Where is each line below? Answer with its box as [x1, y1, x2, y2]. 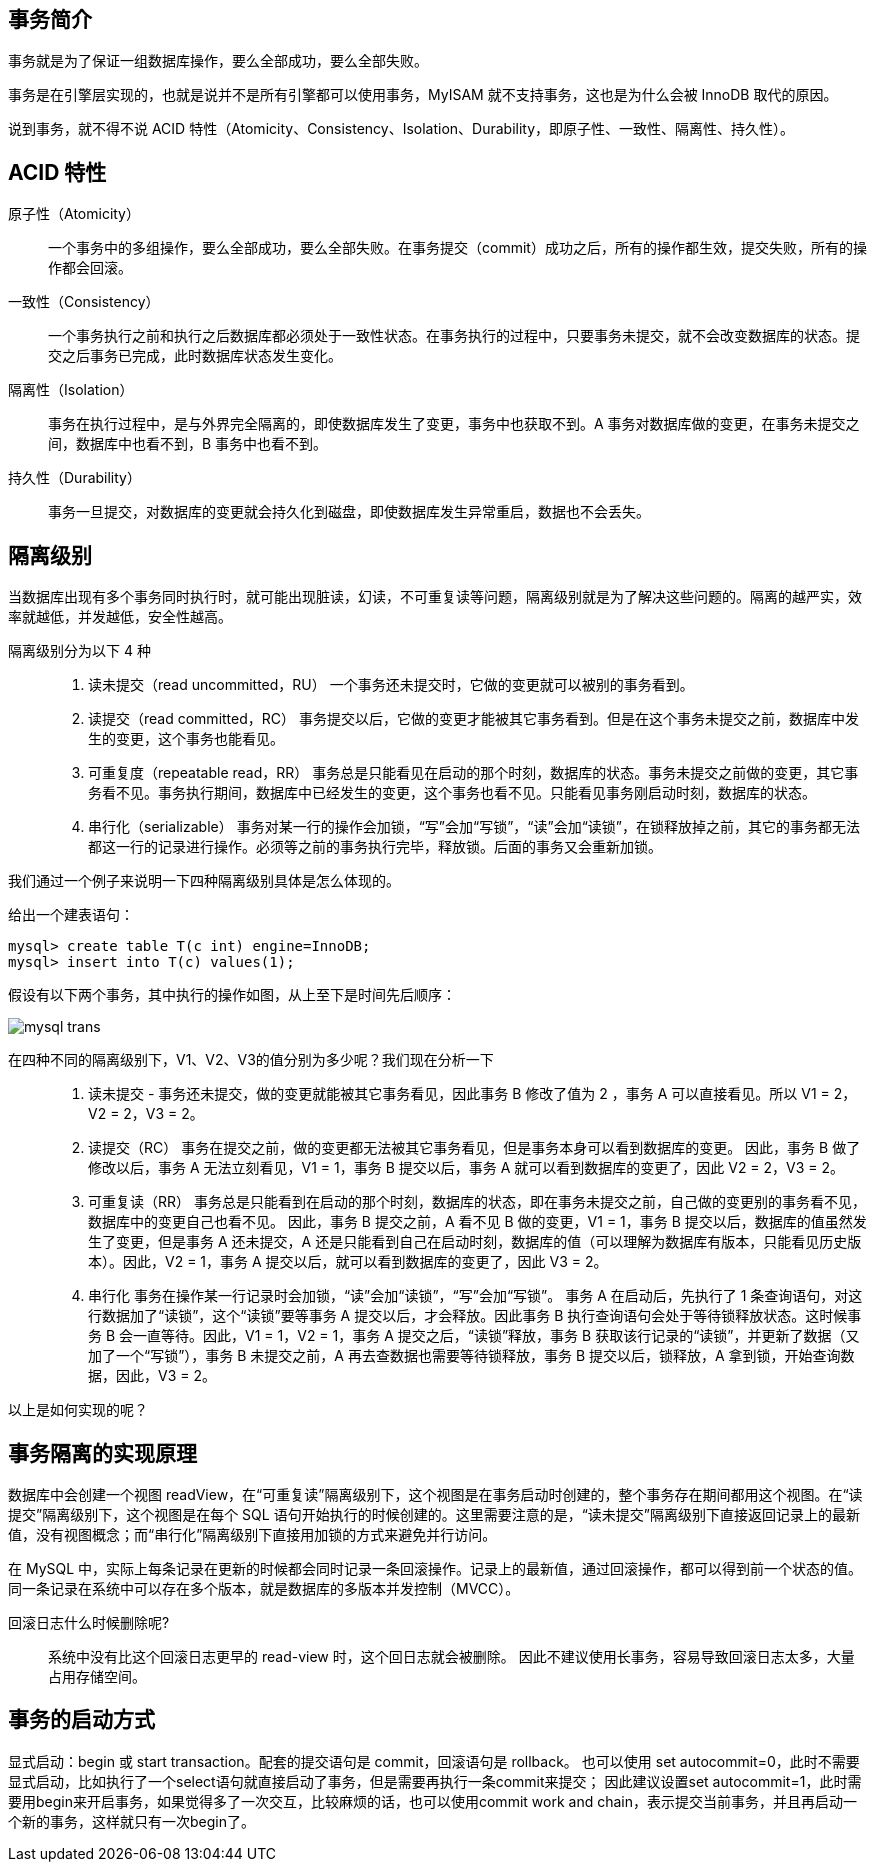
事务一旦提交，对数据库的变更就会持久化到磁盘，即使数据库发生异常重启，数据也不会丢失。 [48, 503, 650, 521]
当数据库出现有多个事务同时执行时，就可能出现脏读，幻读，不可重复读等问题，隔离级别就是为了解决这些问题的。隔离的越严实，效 [8, 588, 862, 606]
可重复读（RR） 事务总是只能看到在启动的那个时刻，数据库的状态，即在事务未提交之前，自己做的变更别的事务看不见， [88, 1193, 866, 1211]
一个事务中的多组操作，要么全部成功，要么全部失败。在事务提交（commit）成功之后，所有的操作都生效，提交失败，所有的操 [48, 239, 867, 257]
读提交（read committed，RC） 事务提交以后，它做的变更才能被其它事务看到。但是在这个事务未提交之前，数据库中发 [88, 710, 859, 728]
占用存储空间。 [48, 1667, 146, 1685]
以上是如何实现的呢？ [8, 1401, 148, 1419]
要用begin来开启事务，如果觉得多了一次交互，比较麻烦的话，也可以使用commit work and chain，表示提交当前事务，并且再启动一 [8, 1792, 857, 1810]
